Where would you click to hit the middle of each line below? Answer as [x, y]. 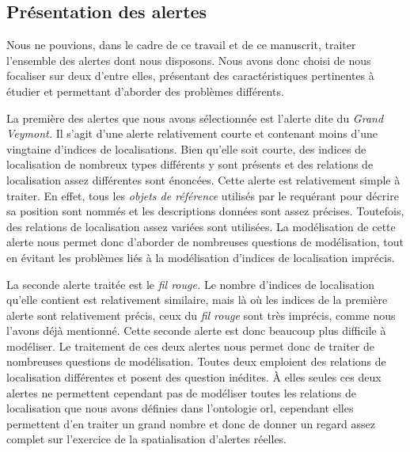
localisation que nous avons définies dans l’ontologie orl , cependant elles [180, 408]
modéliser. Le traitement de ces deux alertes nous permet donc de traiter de [191, 346]
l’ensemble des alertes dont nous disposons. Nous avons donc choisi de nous [189, 60]
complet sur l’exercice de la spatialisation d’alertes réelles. [147, 439]
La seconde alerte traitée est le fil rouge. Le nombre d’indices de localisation [190, 284]
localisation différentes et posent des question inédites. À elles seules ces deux [194, 377]
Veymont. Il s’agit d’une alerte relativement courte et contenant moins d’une [192, 133]
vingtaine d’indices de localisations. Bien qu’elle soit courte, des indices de [186, 148]
